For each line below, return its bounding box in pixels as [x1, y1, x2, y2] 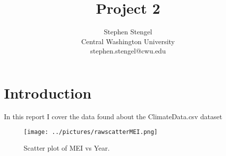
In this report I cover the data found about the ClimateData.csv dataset [4, 111, 223, 121]
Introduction [4, 82, 92, 103]
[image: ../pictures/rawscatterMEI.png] [24, 129, 158, 136]
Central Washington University [81, 36, 175, 46]
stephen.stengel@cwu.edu [90, 46, 166, 56]
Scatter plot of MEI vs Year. [24, 143, 110, 153]
